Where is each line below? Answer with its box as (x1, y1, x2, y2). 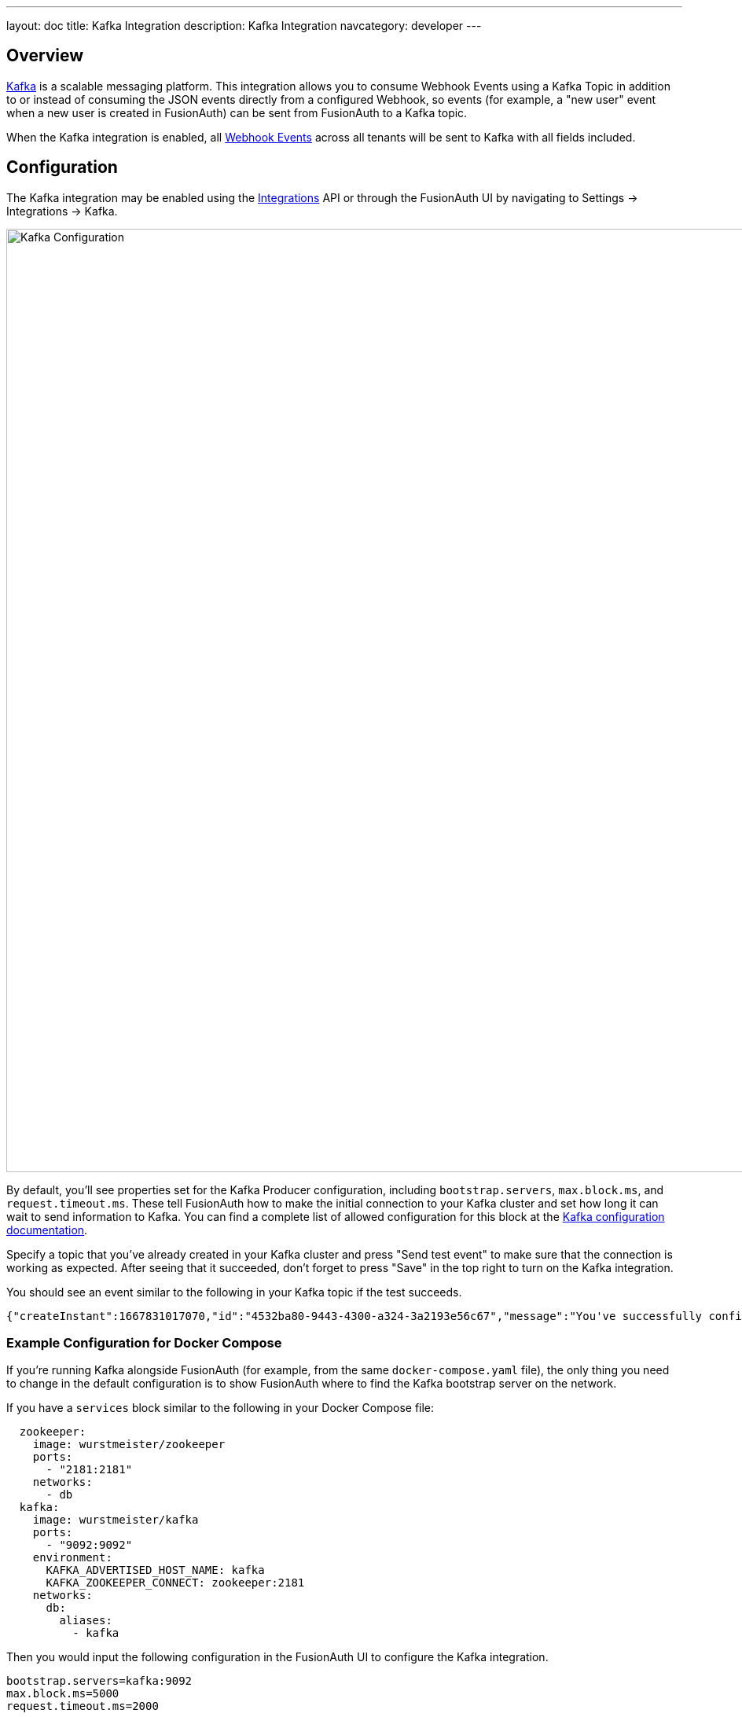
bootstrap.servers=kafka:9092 (6, 1675, 193, 1688)
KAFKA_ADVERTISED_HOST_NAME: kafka (46, 1564, 265, 1577)
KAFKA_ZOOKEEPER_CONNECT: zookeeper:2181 (46, 1576, 305, 1590)
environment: (32, 1551, 112, 1564)
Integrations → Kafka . (6, 204, 118, 218)
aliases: (59, 1614, 112, 1627)
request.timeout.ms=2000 (6, 1700, 159, 1713)
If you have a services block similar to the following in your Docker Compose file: (6, 1401, 435, 1415)
